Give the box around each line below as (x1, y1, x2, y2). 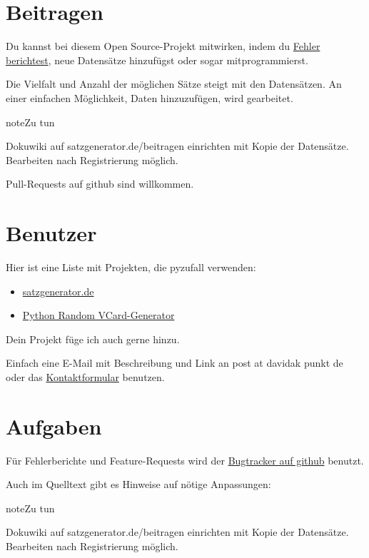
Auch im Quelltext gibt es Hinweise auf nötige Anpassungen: (6, 477, 271, 492)
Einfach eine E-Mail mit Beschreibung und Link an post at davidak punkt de (6, 355, 343, 370)
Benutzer (6, 218, 97, 248)
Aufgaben (6, 411, 102, 440)
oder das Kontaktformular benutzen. (6, 369, 165, 384)
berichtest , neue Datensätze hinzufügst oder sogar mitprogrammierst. (6, 52, 308, 67)
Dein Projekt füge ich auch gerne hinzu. (6, 331, 180, 346)
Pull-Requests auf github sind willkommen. (6, 176, 194, 191)
